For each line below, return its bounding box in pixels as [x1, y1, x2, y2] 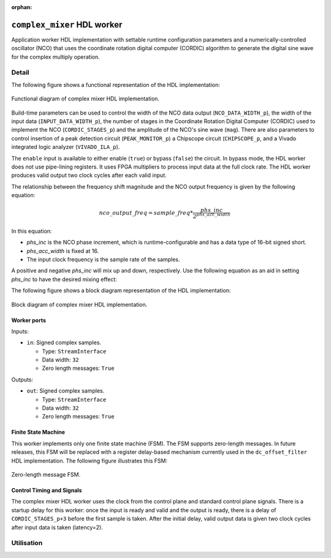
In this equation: [11, 227, 52, 235]
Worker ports [11, 316, 46, 324]
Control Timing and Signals [11, 486, 82, 494]
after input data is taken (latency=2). [11, 524, 104, 531]
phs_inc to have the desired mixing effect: [11, 276, 118, 283]
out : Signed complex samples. [26, 387, 105, 394]
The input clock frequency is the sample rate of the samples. [26, 255, 180, 263]
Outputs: [11, 375, 34, 383]
